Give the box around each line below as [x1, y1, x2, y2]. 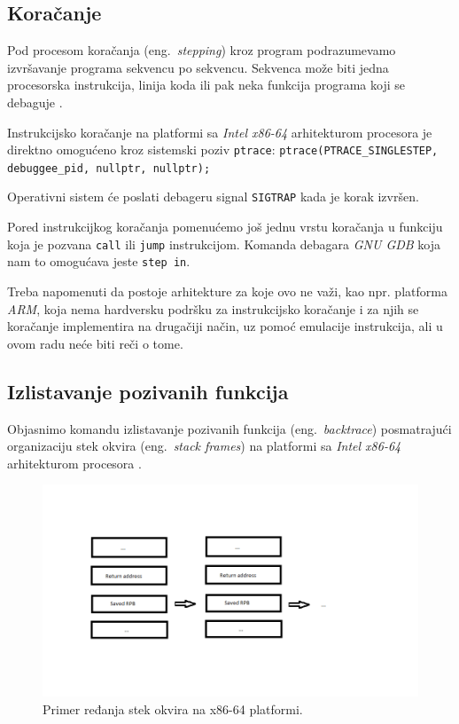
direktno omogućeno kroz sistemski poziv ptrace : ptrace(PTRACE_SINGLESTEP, [7, 140, 439, 159]
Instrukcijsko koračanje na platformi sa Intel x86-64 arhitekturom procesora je [7, 122, 432, 141]
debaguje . [7, 92, 63, 111]
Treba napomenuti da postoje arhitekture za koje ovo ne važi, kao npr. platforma [7, 282, 447, 301]
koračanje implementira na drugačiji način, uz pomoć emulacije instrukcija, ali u [7, 317, 443, 335]
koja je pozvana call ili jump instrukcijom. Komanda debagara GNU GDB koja [7, 234, 441, 253]
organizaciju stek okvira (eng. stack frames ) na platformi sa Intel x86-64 [7, 437, 401, 455]
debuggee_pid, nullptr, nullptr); [7, 161, 211, 175]
